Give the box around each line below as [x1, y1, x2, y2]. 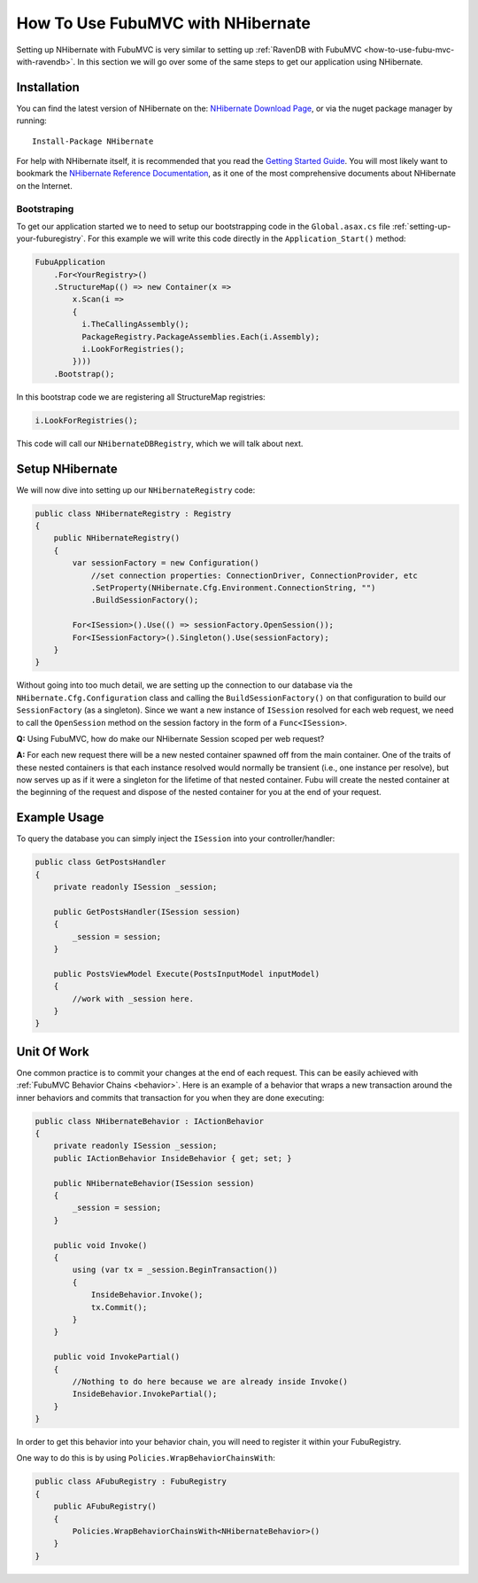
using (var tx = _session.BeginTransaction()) [72, 1265, 278, 1275]
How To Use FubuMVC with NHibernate [16, 13, 312, 33]
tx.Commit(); [90, 1302, 148, 1312]
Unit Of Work [16, 1044, 89, 1059]
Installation [16, 80, 80, 95]
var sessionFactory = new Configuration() [72, 558, 260, 568]
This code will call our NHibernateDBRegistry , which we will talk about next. [16, 438, 304, 448]
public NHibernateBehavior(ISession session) [53, 1178, 255, 1188]
